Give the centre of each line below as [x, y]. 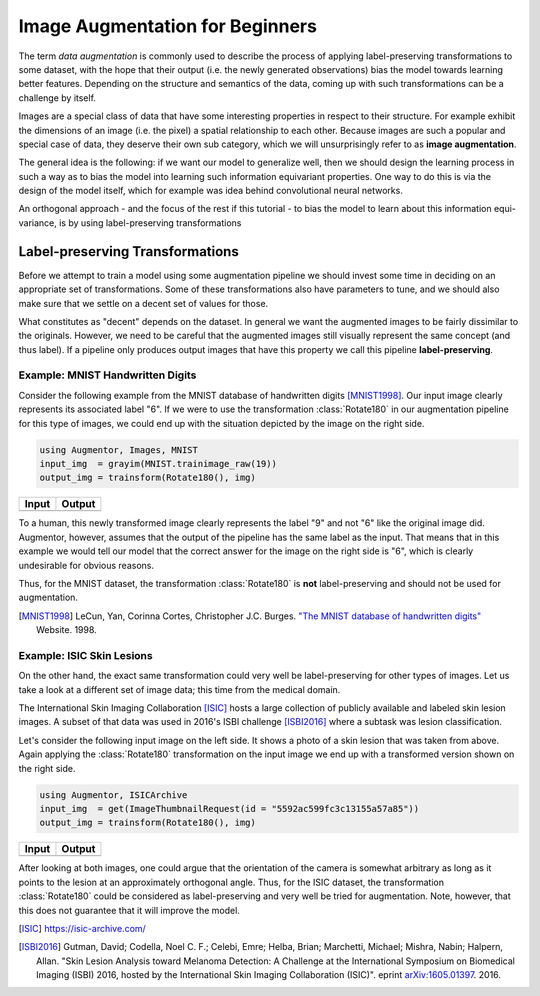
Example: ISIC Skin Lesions [86, 655]
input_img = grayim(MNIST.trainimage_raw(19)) [158, 463]
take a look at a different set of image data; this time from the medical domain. [179, 689]
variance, [37, 222]
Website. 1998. [66, 630]
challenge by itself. [57, 97]
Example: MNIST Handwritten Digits [107, 375]
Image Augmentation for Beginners [167, 26]
